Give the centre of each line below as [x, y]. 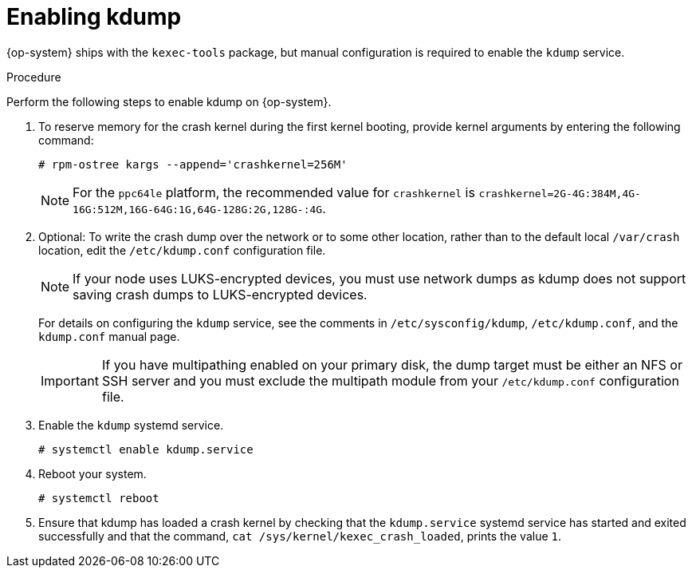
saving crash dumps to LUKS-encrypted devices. [220, 294]
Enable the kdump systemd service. [131, 425]
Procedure [34, 77]
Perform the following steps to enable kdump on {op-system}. [169, 101]
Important [70, 380]
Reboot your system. [92, 473]
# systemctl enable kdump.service [146, 449]
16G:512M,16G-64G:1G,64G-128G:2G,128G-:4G [198, 209]
